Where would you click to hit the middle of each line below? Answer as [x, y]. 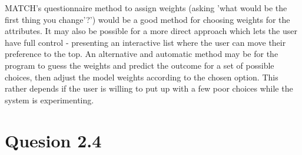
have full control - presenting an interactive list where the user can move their [145, 42]
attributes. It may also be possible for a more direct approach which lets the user [151, 31]
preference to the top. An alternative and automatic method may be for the [142, 54]
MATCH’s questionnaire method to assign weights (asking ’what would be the [146, 8]
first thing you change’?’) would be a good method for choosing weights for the [147, 19]
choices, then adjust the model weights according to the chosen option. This [142, 77]
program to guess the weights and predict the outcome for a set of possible [140, 65]
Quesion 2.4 [53, 140]
